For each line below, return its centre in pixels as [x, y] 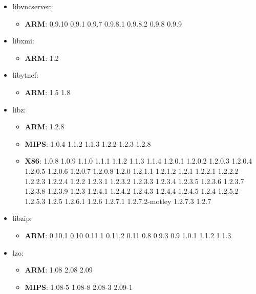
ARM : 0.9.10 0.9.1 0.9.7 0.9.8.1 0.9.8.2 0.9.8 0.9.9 [103, 23]
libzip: [22, 218]
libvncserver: [32, 6]
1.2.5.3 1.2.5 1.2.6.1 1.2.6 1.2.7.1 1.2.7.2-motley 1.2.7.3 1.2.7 [118, 201]
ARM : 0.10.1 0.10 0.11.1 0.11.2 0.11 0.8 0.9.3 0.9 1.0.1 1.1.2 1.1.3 [128, 235]
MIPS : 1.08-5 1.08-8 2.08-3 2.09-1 [79, 287]
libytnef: [25, 75]
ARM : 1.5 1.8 [48, 92]
